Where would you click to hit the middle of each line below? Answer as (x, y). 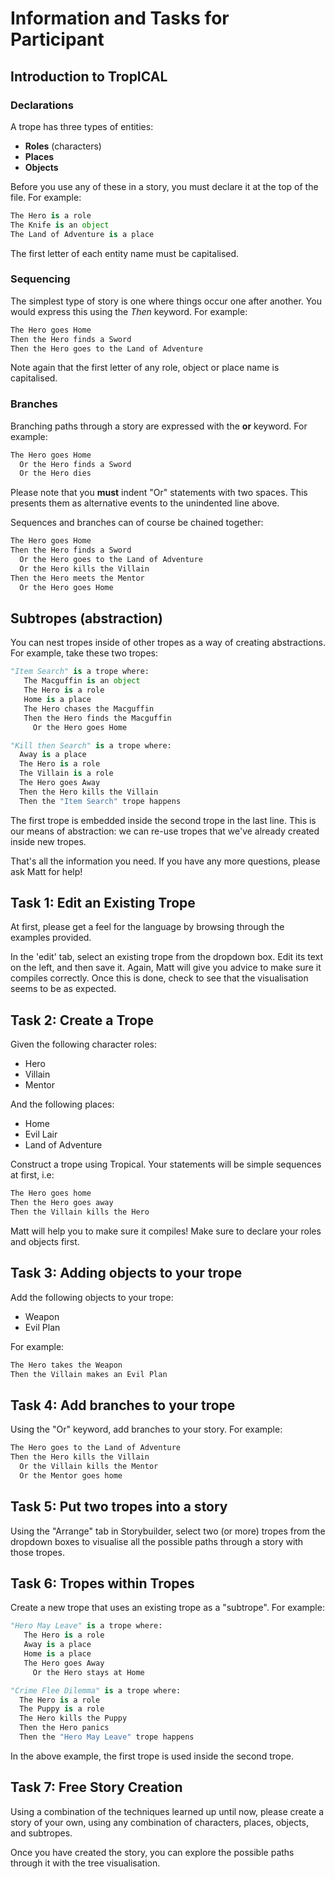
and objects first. (45, 1241)
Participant (57, 39)
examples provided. (51, 938)
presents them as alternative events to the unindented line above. (145, 503)
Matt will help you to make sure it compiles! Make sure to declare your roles (166, 1231)
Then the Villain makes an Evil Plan (89, 1374)
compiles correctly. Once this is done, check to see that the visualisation (159, 978)
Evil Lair (41, 1134)
